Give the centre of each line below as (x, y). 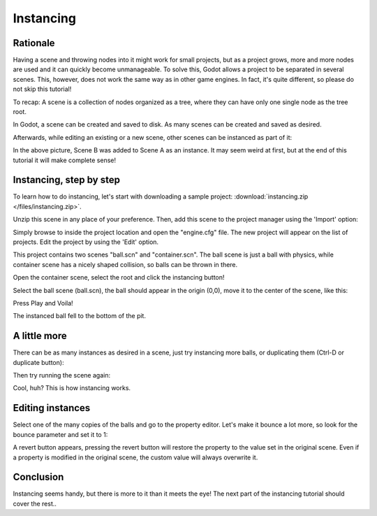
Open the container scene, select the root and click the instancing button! (119, 278)
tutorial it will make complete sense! (65, 160)
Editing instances (52, 408)
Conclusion (38, 477)
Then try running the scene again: (62, 375)
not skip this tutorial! (42, 89)
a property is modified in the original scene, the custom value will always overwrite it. (135, 457)
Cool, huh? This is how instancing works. (72, 388)
